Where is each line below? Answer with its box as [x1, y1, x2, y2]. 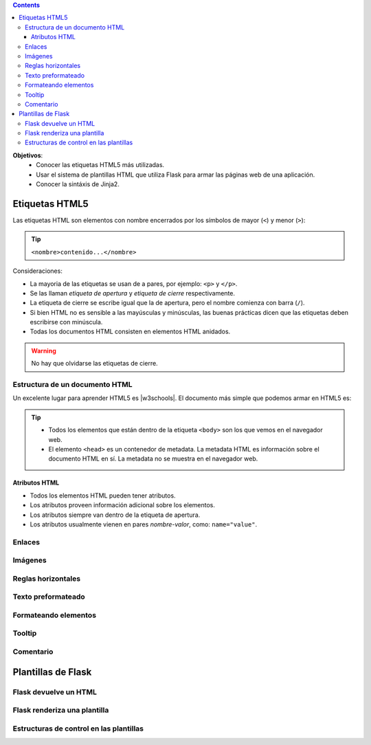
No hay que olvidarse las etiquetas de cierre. [31, 359, 158, 368]
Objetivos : [12, 151, 43, 159]
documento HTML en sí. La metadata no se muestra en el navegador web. [48, 454, 258, 463]
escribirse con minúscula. [30, 318, 103, 326]
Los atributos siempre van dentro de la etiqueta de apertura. [30, 511, 201, 519]
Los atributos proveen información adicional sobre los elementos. [30, 501, 216, 509]
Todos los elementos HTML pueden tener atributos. [30, 491, 176, 500]
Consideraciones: [12, 267, 63, 275]
